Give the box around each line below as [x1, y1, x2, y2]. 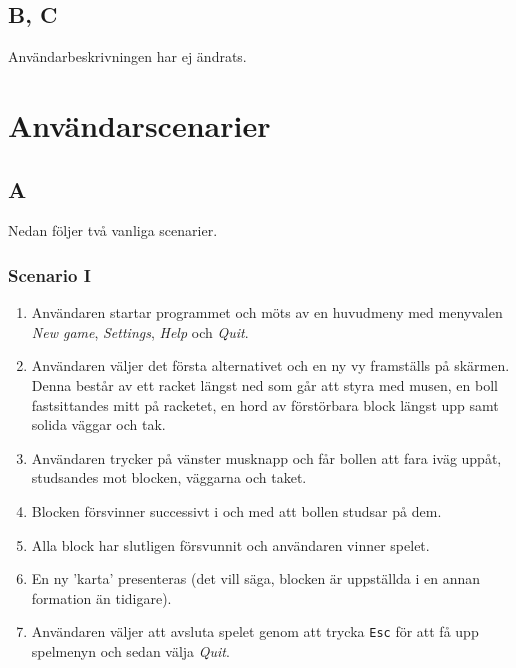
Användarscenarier [8, 104, 271, 145]
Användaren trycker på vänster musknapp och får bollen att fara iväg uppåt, [31, 447, 502, 468]
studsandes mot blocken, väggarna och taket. [31, 467, 307, 488]
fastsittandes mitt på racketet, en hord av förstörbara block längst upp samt [31, 394, 499, 415]
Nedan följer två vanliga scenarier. [8, 220, 218, 241]
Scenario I [8, 262, 91, 287]
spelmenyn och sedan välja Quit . [31, 640, 230, 661]
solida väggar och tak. [31, 414, 166, 435]
